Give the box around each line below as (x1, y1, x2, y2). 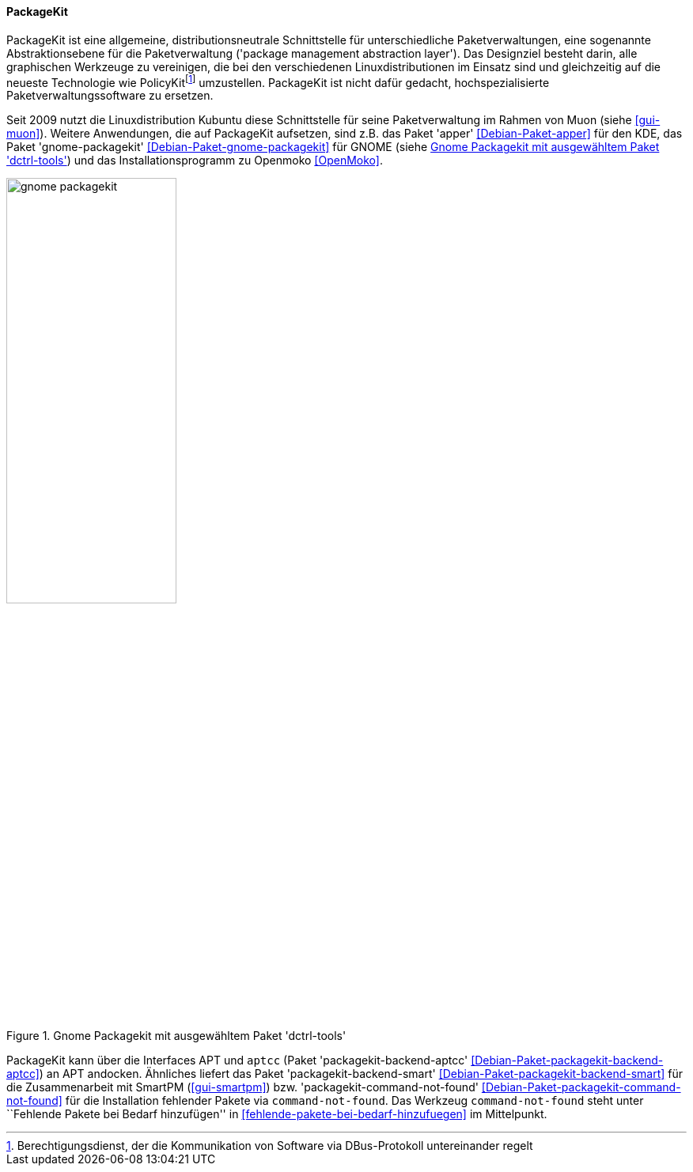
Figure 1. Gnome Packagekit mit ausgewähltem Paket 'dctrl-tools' (6, 1029, 346, 1043)
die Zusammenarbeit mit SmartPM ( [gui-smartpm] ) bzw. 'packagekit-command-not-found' (6, 1080, 479, 1094)
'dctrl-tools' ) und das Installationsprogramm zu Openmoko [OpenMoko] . (6, 153, 383, 168)
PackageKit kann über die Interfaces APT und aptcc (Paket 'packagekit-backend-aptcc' (6, 1053, 468, 1068)
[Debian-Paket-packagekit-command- (481, 1080, 681, 1094)
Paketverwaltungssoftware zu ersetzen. (6, 89, 214, 103)
